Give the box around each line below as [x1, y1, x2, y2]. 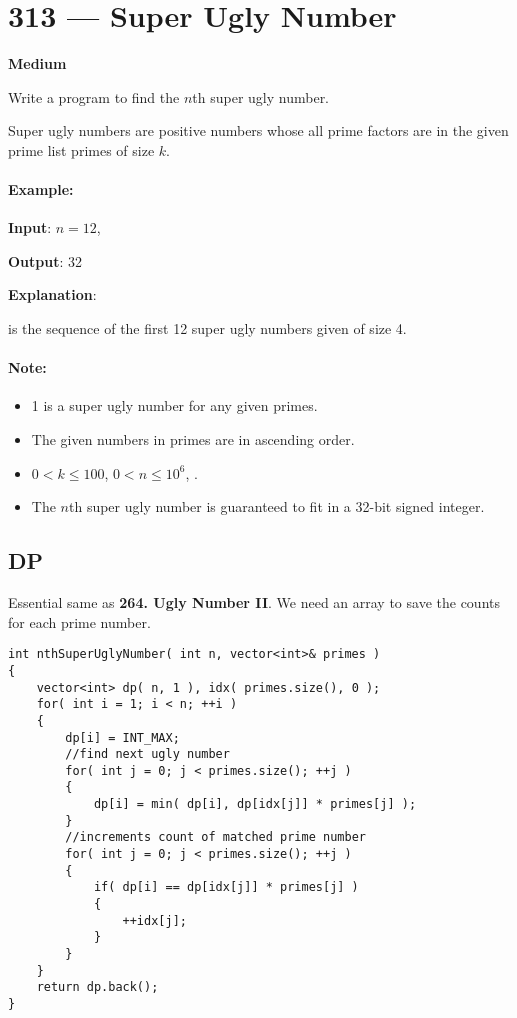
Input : [8, 217, 52, 238]
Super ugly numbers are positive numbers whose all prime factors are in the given [8, 120, 509, 141]
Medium [8, 53, 67, 74]
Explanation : [8, 284, 97, 305]
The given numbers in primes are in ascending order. [31, 429, 355, 450]
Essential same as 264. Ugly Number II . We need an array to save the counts [8, 592, 500, 613]
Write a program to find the [8, 86, 180, 107]
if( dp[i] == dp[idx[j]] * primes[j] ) [93, 880, 359, 895]
